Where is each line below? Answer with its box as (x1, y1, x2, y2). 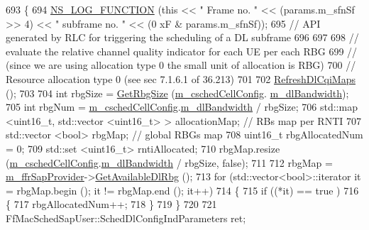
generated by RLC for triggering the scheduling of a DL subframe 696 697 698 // (6, 30, 359, 45)
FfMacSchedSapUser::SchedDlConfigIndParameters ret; (6, 210, 246, 225)
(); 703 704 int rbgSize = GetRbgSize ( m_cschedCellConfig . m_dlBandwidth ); (6, 85, 349, 100)
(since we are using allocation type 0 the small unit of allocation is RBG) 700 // (6, 57, 356, 72)
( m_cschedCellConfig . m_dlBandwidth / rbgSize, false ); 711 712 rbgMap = (6, 155, 333, 170)
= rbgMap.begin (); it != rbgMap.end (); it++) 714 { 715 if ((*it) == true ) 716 (6, 182, 359, 197)
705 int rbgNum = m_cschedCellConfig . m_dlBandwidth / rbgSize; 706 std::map (6, 99, 358, 114)
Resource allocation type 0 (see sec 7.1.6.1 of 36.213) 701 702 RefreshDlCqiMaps (6, 71, 356, 86)
